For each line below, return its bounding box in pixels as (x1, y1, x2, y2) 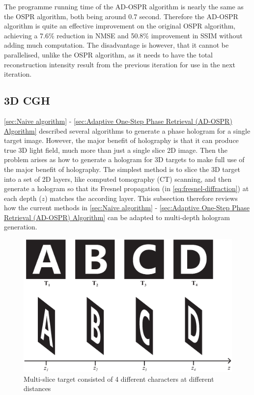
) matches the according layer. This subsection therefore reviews (45, 193, 238, 203)
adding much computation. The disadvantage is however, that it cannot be (4, 40, 229, 50)
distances (24, 383, 51, 394)
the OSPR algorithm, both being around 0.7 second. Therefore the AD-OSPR (4, 11, 238, 21)
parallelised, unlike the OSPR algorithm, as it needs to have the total (4, 49, 213, 59)
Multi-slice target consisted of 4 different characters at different (24, 373, 214, 384)
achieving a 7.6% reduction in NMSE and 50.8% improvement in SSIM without (4, 30, 243, 40)
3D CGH (4, 93, 50, 108)
